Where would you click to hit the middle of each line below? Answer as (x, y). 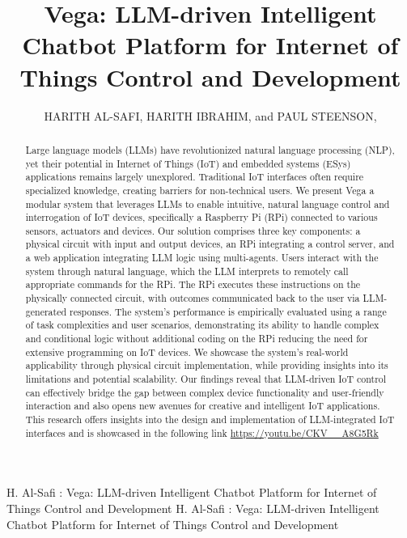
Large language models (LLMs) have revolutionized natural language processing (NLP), (210, 149)
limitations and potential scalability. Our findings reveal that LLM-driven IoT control (206, 379)
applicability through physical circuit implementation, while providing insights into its (207, 365)
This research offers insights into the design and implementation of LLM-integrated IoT (210, 419)
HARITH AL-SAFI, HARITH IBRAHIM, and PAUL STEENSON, (210, 115)
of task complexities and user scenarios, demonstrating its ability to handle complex (202, 325)
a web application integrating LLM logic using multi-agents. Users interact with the (202, 258)
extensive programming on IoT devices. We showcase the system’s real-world (187, 352)
